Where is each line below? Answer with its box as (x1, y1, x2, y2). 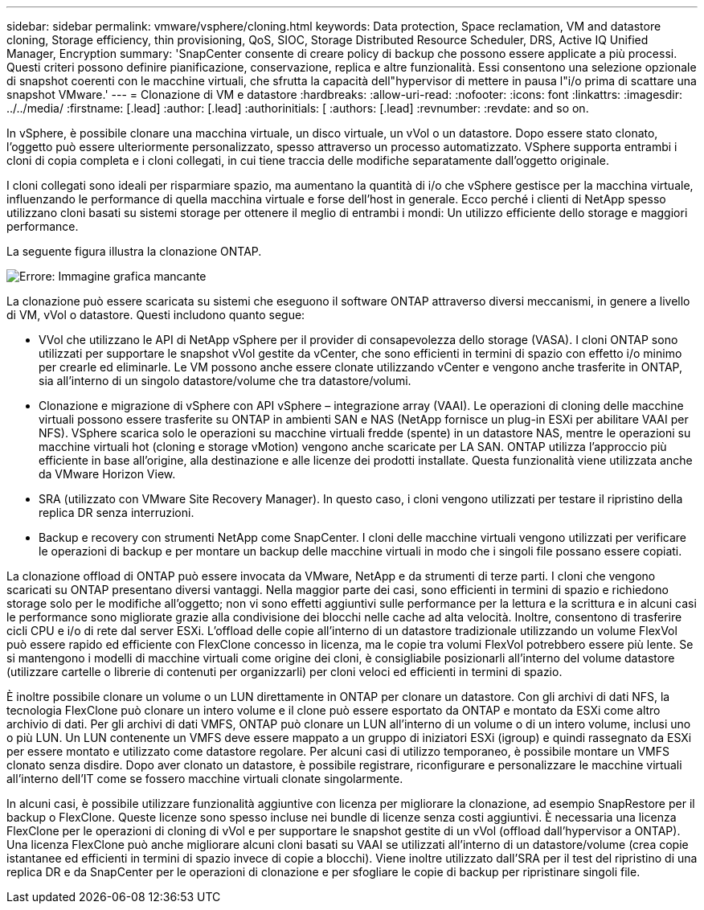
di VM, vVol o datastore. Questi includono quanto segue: (6, 308, 305, 322)
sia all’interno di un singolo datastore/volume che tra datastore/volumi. (39, 374, 411, 387)
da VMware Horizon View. (39, 467, 176, 481)
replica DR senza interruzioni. (39, 506, 194, 519)
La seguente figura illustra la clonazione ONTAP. (6, 244, 262, 258)
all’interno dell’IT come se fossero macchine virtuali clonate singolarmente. (6, 772, 403, 785)
